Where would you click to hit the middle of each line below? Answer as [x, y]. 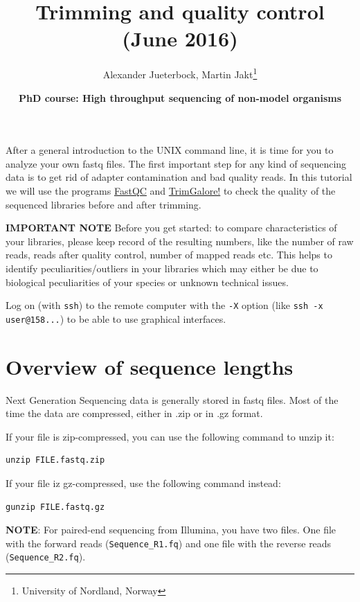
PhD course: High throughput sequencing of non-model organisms [180, 97]
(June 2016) [180, 38]
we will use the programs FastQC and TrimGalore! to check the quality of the [171, 190]
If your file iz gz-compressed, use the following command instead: [143, 483]
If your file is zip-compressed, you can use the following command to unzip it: [170, 436]
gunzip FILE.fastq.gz [55, 507]
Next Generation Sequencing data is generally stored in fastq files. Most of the [172, 399]
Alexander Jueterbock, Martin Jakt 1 [180, 73]
